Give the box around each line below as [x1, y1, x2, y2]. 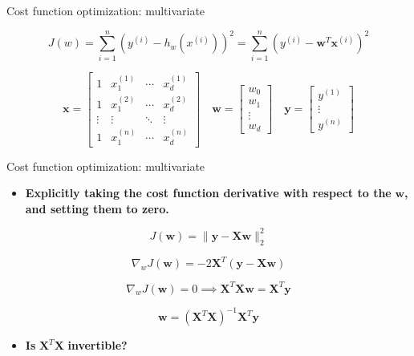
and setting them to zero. [25, 200, 169, 216]
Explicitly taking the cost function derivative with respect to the [25, 184, 392, 201]
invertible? [67, 337, 128, 354]
